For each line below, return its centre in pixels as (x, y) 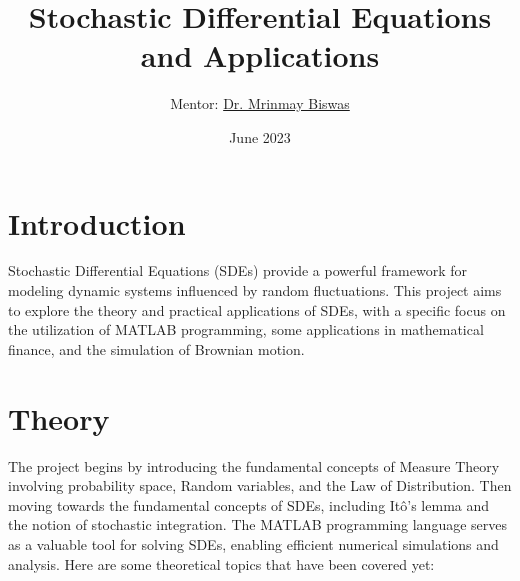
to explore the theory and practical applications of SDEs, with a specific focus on (257, 309)
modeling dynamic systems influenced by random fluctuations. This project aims (255, 290)
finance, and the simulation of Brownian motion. (156, 348)
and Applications (260, 55)
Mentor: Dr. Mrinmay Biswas (260, 103)
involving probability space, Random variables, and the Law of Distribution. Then (260, 485)
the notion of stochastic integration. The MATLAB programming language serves (258, 524)
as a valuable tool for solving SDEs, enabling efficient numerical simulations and (253, 543)
